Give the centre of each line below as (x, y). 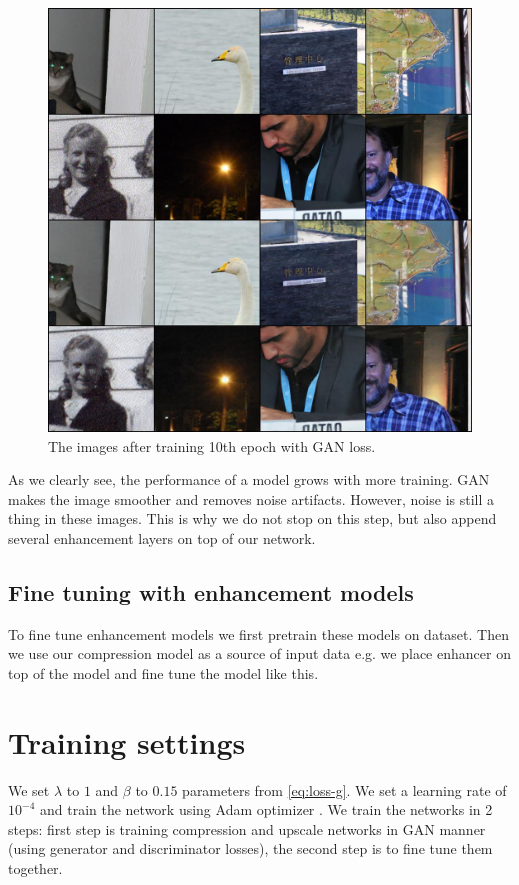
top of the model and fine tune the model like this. (163, 672)
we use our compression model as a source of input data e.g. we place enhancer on (259, 653)
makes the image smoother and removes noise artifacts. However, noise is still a (251, 498)
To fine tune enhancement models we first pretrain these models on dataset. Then (258, 633)
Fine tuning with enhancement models (211, 591)
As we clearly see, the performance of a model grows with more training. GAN (249, 479)
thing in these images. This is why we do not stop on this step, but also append (252, 518)
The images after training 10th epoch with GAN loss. (212, 445)
